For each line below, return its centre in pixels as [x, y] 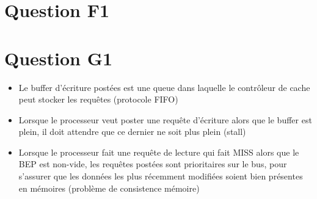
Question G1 [59, 58]
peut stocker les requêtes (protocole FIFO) [98, 99]
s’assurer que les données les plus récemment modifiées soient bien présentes [161, 176]
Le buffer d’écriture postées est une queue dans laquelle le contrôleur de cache [164, 87]
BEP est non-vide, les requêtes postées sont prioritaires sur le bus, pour [153, 164]
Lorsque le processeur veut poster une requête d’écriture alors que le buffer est [165, 119]
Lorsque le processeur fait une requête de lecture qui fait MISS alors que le [159, 152]
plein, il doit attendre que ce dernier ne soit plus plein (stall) [132, 132]
